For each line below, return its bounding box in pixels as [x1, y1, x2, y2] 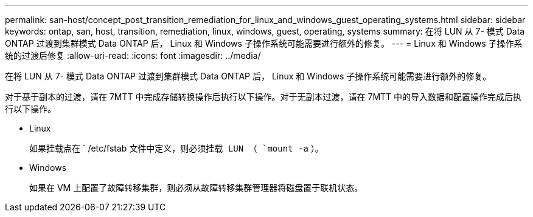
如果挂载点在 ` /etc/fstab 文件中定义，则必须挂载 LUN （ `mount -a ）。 [29, 143, 324, 153]
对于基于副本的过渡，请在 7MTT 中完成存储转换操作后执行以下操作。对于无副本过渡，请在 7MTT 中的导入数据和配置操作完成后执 [5, 92, 522, 102]
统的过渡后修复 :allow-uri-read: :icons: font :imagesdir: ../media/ [5, 50, 261, 61]
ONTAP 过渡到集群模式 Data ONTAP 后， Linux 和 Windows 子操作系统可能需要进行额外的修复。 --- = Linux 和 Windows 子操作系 [5, 38, 523, 48]
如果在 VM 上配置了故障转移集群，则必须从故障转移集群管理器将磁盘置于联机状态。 [29, 182, 363, 193]
